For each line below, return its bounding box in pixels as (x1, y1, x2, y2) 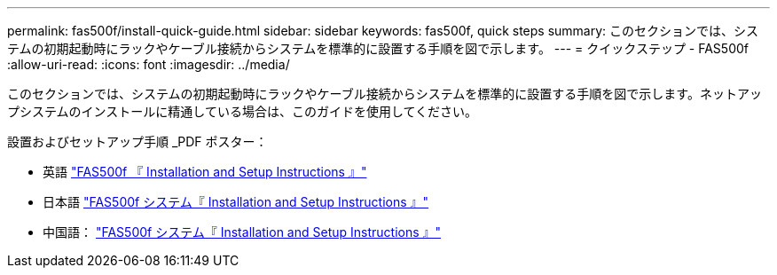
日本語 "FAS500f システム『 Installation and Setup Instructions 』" (43, 194, 429, 209)
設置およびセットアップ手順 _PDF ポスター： (7, 134, 268, 149)
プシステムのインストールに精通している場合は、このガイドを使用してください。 (7, 104, 478, 119)
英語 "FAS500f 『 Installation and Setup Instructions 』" (43, 164, 367, 179)
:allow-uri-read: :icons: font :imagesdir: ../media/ (7, 57, 290, 72)
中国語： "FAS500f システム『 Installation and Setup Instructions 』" (43, 224, 442, 240)
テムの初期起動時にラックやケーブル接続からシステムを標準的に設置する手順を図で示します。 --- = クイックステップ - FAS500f (7, 41, 749, 56)
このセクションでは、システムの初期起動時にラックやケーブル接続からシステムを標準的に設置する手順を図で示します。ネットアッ (7, 86, 762, 101)
